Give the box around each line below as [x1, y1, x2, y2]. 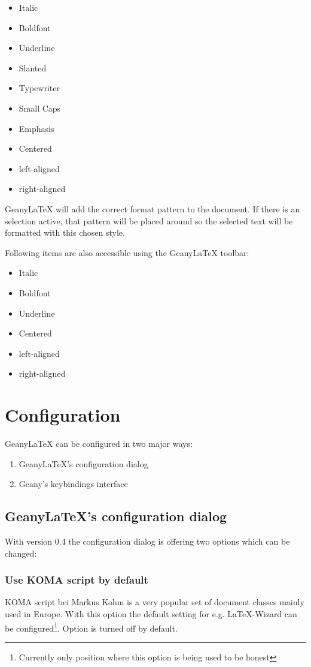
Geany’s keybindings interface [19, 477, 128, 490]
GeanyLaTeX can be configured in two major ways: [5, 437, 193, 449]
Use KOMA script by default [5, 572, 148, 587]
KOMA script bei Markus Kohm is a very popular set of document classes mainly [5, 596, 304, 608]
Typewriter [19, 82, 60, 94]
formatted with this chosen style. [5, 226, 125, 239]
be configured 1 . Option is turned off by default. [5, 620, 178, 634]
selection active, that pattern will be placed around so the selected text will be [5, 214, 293, 227]
